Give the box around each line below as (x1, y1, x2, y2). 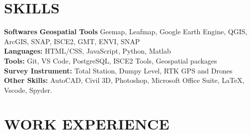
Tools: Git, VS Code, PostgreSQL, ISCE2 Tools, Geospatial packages (4, 55, 217, 66)
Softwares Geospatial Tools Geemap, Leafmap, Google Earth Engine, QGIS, (4, 26, 248, 37)
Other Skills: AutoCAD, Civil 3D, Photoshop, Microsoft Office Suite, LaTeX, (4, 75, 245, 85)
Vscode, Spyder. (4, 84, 52, 95)
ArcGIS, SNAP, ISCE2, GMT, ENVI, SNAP (4, 36, 140, 46)
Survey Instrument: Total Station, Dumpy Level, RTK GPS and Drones (4, 65, 233, 75)
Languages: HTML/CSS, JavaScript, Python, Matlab (4, 46, 171, 56)
